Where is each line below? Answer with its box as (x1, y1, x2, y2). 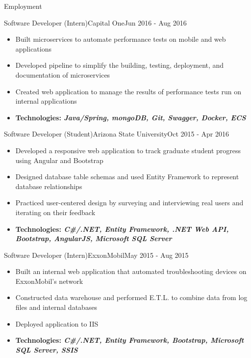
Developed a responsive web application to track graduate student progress (15, 145, 241, 155)
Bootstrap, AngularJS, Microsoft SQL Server (15, 233, 172, 244)
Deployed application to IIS (15, 318, 99, 329)
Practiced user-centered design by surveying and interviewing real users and (15, 197, 244, 208)
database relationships (15, 181, 82, 191)
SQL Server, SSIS (15, 344, 78, 355)
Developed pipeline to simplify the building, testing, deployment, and (15, 60, 224, 70)
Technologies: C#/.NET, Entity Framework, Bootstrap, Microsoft (15, 335, 244, 345)
